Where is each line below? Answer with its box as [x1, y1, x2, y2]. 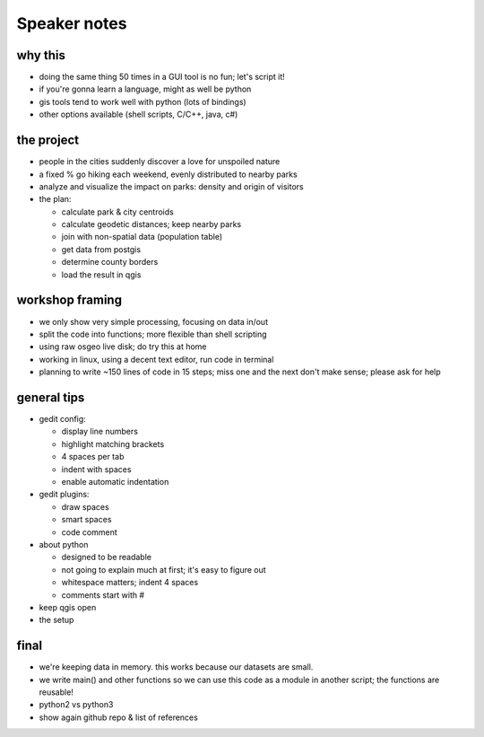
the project [16, 133, 80, 148]
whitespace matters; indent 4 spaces [61, 577, 199, 588]
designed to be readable [61, 552, 152, 563]
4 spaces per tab [61, 452, 125, 462]
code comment [61, 526, 117, 538]
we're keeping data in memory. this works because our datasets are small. [39, 662, 314, 672]
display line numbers [61, 426, 139, 437]
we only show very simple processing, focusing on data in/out [39, 316, 269, 327]
